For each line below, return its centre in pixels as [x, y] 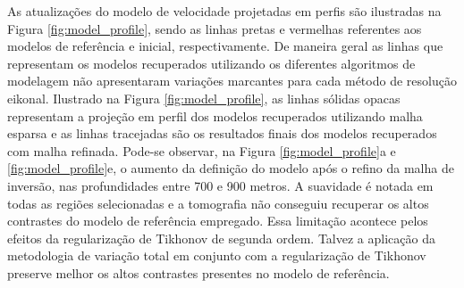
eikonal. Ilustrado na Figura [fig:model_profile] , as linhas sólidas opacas [204, 98]
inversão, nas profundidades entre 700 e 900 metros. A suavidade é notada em [220, 185]
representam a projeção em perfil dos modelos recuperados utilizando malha [215, 115]
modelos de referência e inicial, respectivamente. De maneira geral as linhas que [225, 46]
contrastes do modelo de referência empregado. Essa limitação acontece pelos [218, 221]
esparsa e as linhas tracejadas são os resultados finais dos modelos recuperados [222, 133]
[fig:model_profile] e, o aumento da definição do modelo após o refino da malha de [231, 168]
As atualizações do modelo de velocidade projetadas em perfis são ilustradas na [224, 11]
